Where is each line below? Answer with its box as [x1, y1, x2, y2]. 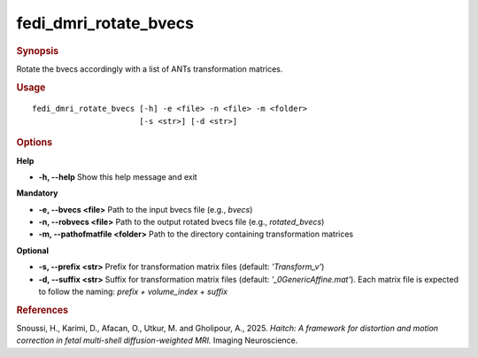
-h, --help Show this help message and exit [38, 171, 198, 182]
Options [16, 136, 53, 149]
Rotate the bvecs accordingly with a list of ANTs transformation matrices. [16, 63, 283, 74]
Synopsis [16, 44, 59, 57]
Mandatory [16, 188, 58, 198]
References [16, 304, 69, 316]
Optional [16, 244, 49, 256]
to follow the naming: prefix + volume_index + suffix [38, 286, 228, 297]
